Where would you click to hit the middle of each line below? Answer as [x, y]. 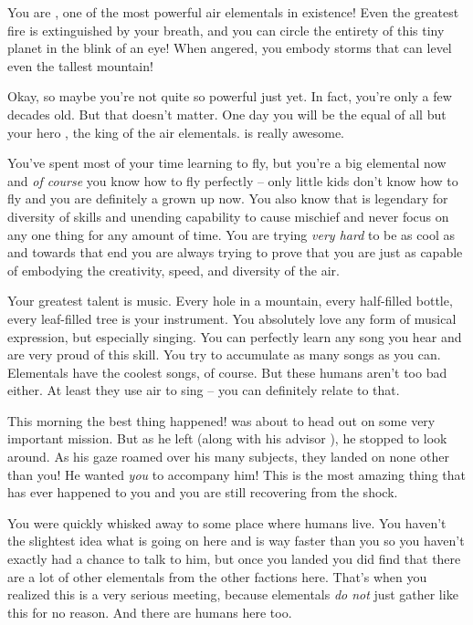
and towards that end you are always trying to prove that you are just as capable [235, 252]
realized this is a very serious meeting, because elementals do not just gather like [233, 594]
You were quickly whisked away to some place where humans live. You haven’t [227, 522]
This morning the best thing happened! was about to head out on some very [221, 420]
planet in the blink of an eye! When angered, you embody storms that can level [230, 48]
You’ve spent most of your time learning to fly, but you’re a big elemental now [227, 163]
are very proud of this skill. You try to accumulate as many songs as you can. [224, 354]
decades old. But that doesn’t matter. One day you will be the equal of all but [227, 114]
